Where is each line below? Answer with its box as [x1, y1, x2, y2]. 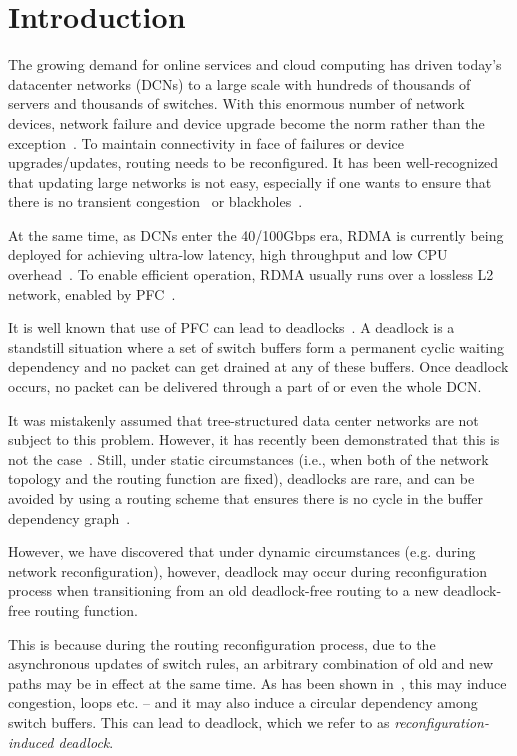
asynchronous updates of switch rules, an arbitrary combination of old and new [8, 653, 494, 674]
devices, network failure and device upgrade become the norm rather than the [8, 112, 485, 133]
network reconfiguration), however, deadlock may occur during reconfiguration [8, 560, 488, 581]
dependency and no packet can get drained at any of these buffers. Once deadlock [8, 356, 509, 377]
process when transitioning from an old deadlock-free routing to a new [8, 580, 439, 601]
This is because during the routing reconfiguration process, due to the [8, 633, 436, 654]
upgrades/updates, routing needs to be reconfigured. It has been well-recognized [8, 152, 499, 173]
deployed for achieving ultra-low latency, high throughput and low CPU [8, 244, 448, 265]
